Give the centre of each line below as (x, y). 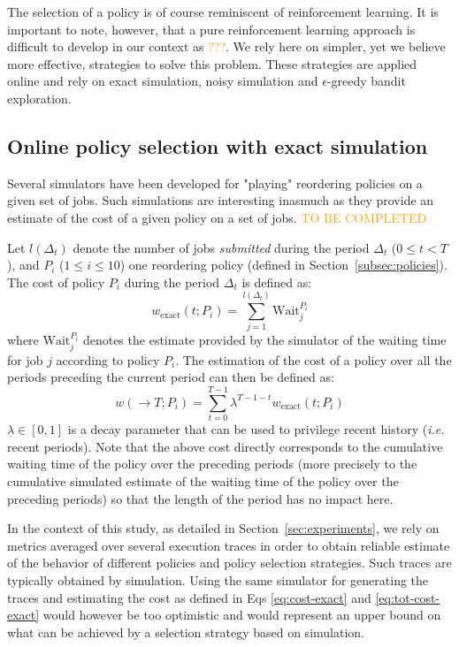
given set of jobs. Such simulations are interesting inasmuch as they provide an (221, 200)
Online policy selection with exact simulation (218, 145)
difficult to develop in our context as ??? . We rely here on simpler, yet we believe (226, 46)
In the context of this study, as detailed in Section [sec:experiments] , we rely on (223, 528)
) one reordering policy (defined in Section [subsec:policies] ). (283, 265)
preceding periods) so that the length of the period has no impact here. (200, 498)
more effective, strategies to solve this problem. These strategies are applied (212, 63)
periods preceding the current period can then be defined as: (171, 377)
